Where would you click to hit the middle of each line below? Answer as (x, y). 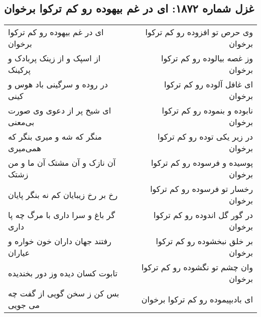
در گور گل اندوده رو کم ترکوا (203, 215)
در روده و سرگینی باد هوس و (58, 84)
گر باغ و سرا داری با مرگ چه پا (62, 215)
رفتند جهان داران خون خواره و (60, 241)
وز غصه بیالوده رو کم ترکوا (207, 58)
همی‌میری (25, 148)
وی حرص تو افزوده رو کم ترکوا (199, 32)
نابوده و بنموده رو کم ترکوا (207, 111)
